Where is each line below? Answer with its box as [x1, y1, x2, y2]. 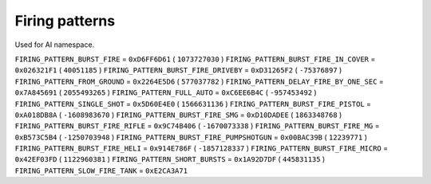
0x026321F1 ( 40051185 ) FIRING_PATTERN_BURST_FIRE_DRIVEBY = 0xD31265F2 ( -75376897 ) [14, 65, 342, 75]
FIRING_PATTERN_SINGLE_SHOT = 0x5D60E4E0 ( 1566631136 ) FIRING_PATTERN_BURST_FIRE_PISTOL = [14, 99, 371, 108]
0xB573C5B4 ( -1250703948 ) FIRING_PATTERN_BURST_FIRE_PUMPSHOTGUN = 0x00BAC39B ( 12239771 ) [14, 132, 367, 142]
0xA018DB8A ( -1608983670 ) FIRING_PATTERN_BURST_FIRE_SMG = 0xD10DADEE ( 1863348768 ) [14, 110, 342, 119]
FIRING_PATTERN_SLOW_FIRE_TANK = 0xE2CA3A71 [14, 166, 188, 175]
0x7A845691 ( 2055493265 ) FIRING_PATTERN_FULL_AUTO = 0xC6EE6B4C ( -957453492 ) [14, 88, 317, 97]
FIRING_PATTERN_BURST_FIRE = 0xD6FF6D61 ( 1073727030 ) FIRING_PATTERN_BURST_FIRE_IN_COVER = [14, 54, 376, 64]
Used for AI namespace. [14, 40, 95, 49]
